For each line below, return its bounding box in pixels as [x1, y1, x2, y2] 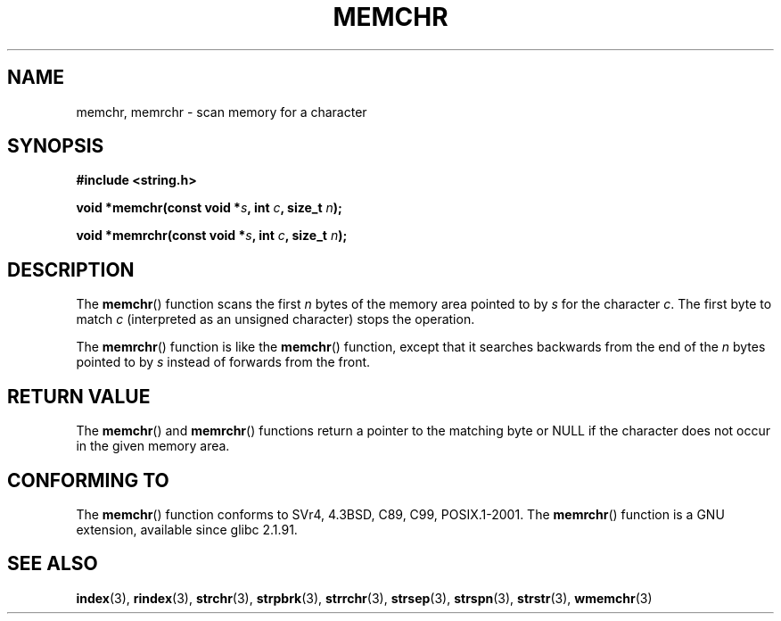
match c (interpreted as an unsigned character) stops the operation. [76, 311, 475, 327]
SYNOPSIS [7, 135, 104, 158]
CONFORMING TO [7, 468, 169, 492]
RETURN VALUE [7, 385, 151, 408]
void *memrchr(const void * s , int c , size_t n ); [76, 228, 348, 244]
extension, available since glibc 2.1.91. [76, 521, 298, 537]
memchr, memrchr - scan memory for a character [76, 103, 367, 120]
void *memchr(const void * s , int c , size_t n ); [76, 200, 342, 216]
